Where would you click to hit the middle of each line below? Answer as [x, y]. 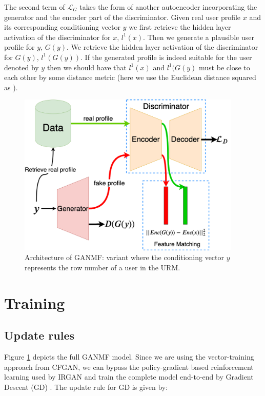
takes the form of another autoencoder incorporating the [168, 7]
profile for [19, 47]
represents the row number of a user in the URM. [103, 267]
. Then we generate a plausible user [199, 37]
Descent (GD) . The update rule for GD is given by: [86, 387]
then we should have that [87, 67]
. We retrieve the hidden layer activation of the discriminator [162, 47]
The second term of [35, 7]
